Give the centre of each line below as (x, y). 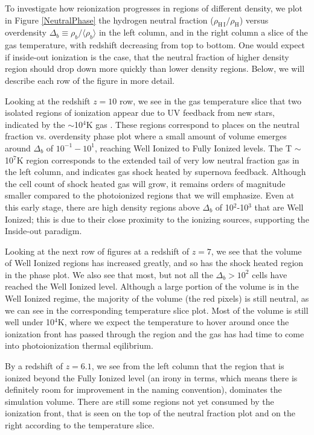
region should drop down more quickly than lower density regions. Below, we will (155, 68)
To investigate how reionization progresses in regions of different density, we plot (154, 8)
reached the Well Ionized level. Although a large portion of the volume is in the (152, 286)
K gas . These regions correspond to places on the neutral (193, 124)
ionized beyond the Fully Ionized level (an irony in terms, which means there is (151, 377)
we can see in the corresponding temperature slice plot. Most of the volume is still (157, 310)
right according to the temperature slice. (80, 425)
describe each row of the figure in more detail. (90, 80)
